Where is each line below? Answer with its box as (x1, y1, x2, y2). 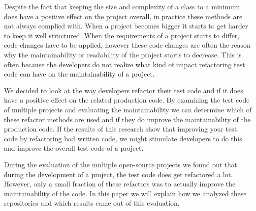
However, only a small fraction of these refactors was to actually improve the (4, 179, 236, 189)
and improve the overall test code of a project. (4, 143, 144, 153)
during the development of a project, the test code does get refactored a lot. (4, 169, 233, 179)
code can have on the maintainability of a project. (4, 69, 155, 79)
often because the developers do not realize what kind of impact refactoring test (4, 59, 245, 69)
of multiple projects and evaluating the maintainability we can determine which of (4, 104, 252, 114)
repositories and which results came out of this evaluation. (4, 198, 180, 208)
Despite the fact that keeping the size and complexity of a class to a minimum (4, 1, 240, 11)
